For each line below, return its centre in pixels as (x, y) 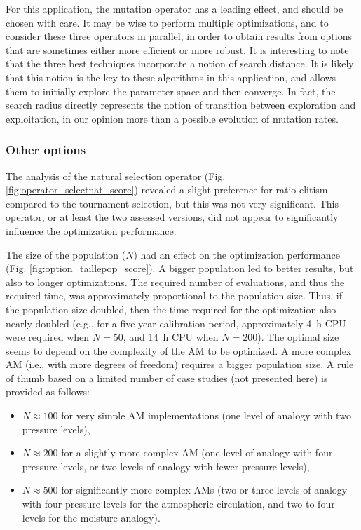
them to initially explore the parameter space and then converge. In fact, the (171, 91)
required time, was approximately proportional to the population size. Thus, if (174, 295)
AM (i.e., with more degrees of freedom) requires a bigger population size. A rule (180, 364)
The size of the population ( (66, 254)
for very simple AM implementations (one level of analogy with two (206, 415)
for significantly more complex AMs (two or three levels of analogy (204, 490)
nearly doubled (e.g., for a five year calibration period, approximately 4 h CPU (176, 323)
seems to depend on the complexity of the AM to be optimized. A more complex (179, 350)
